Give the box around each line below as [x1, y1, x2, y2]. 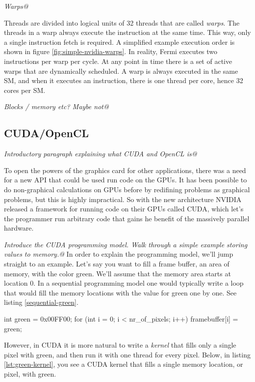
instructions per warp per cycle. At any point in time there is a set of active [4, 56, 232, 66]
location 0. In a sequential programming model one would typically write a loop [4, 278, 244, 288]
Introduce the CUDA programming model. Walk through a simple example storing [4, 239, 248, 249]
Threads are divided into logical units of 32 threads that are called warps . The [4, 17, 240, 28]
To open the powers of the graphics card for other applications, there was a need [4, 165, 246, 175]
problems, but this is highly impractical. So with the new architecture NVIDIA [4, 194, 242, 204]
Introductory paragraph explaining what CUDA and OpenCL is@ [4, 148, 197, 159]
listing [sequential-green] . [4, 297, 78, 307]
